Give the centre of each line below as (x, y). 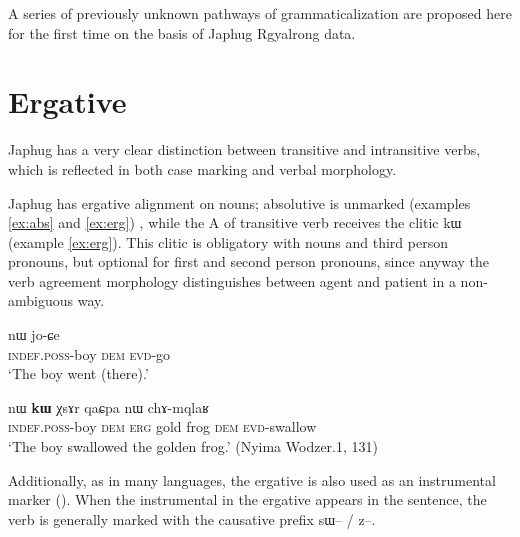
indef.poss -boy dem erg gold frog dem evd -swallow (162, 426)
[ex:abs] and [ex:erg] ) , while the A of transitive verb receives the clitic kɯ (235, 222)
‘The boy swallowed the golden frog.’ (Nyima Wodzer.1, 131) (193, 446)
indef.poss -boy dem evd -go (89, 353)
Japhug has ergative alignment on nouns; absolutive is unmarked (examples (239, 202)
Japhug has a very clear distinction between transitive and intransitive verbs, (244, 149)
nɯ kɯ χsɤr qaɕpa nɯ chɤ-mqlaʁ (108, 406)
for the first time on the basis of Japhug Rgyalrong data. (182, 32)
